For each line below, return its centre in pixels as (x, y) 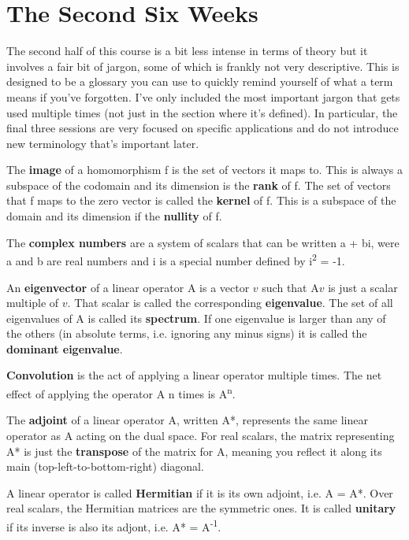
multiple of (33, 303)
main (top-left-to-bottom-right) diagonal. (105, 466)
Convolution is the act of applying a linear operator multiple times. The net (194, 375)
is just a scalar (363, 287)
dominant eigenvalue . (65, 348)
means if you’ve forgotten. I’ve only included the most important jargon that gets (203, 96)
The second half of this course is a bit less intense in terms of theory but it (187, 51)
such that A (290, 287)
